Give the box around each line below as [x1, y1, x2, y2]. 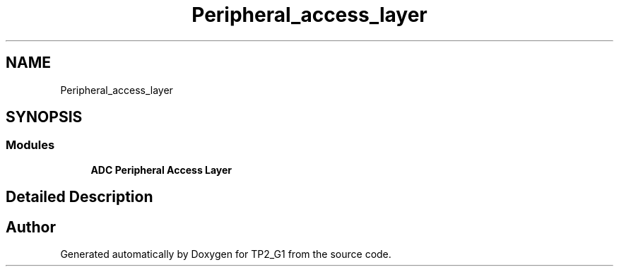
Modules [6, 138, 55, 153]
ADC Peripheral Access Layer [90, 163, 232, 176]
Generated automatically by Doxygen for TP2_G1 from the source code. [60, 248, 391, 261]
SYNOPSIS [6, 108, 83, 126]
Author [6, 218, 56, 236]
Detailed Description [6, 188, 153, 206]
